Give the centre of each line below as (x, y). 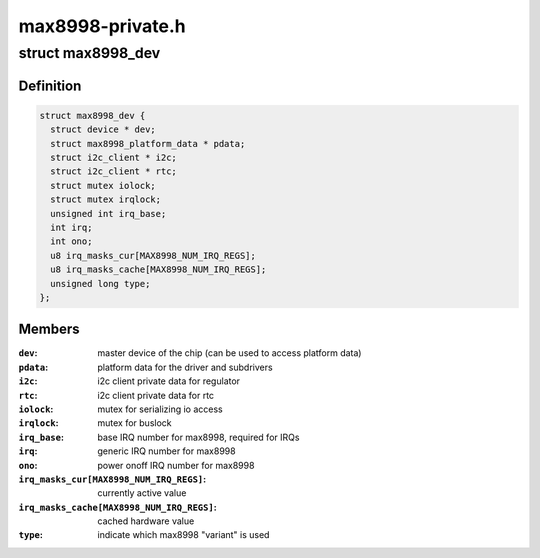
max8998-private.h (102, 26)
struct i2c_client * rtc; (113, 171)
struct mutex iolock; (103, 185)
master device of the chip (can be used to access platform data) (229, 353)
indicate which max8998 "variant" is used (183, 535)
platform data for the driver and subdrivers (185, 367)
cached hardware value (146, 521)
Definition (50, 85)
